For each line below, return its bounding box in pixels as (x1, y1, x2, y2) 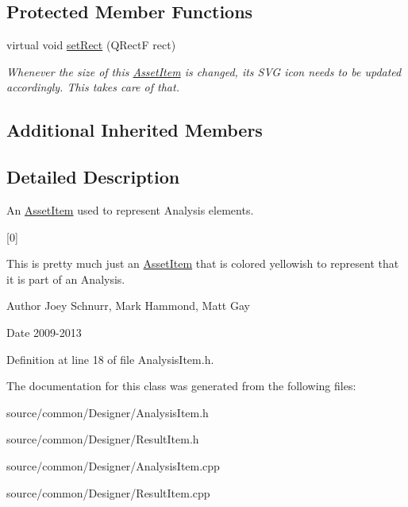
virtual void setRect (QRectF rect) (6, 37, 176, 53)
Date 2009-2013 (6, 323, 82, 340)
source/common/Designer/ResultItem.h (6, 431, 199, 447)
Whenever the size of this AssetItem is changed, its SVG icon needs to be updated (6, 63, 402, 79)
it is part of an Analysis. (6, 270, 125, 287)
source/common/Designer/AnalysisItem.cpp (6, 457, 220, 474)
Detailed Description (6, 164, 180, 189)
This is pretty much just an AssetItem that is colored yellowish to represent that (6, 255, 399, 272)
